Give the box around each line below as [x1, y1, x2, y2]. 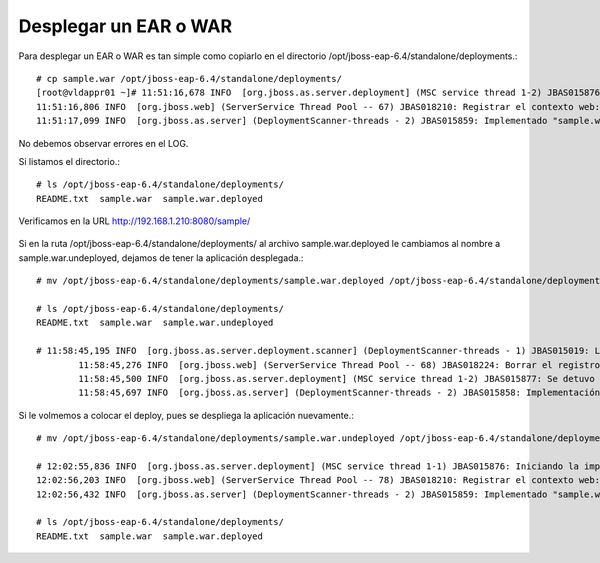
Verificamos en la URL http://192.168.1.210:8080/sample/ [18, 215, 251, 227]
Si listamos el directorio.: [18, 155, 120, 167]
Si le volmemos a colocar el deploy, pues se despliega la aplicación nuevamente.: [18, 409, 355, 421]
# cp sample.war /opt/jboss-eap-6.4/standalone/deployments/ [36, 73, 342, 84]
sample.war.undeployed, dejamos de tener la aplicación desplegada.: [18, 251, 304, 264]
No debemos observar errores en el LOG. [18, 137, 189, 149]
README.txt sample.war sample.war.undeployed [36, 317, 274, 329]
